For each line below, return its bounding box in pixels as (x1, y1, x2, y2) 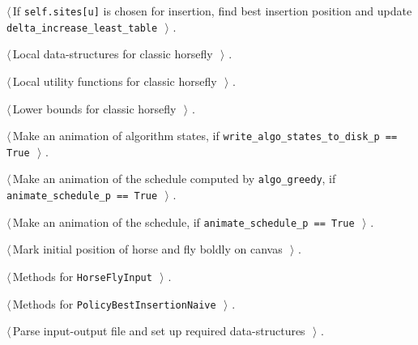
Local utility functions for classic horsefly (12, 72, 217, 89)
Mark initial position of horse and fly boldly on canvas (12, 241, 283, 258)
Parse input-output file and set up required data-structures (12, 322, 305, 339)
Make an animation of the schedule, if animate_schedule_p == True (12, 213, 355, 230)
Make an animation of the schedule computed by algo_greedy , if (12, 170, 336, 187)
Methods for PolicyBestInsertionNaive (12, 295, 216, 312)
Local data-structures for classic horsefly (12, 45, 213, 62)
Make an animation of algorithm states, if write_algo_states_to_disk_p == (12, 127, 398, 144)
